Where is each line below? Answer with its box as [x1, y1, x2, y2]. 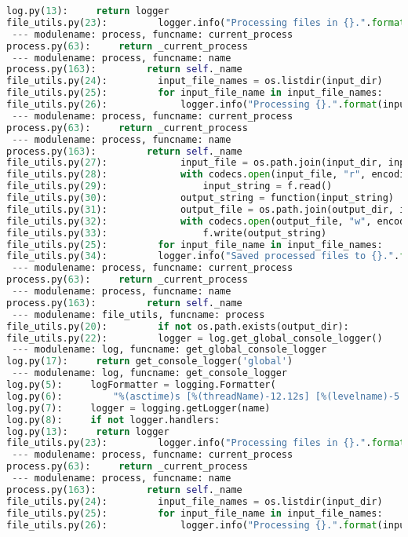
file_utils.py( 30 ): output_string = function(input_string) [6, 192, 394, 203]
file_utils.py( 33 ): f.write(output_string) [6, 227, 327, 239]
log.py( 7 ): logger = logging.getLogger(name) [6, 402, 271, 414]
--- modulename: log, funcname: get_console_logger [12, 367, 287, 379]
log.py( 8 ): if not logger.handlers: [6, 414, 220, 426]
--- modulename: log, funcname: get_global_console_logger [12, 344, 327, 356]
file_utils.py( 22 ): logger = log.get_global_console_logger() [6, 332, 383, 344]
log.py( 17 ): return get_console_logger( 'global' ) [6, 356, 293, 367]
